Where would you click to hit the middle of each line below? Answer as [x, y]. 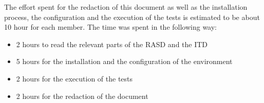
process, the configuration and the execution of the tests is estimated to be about [132, 17]
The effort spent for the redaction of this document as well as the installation [126, 7]
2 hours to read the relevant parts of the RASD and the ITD [112, 44]
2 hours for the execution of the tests [74, 78]
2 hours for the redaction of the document [82, 96]
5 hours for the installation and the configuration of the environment [124, 61]
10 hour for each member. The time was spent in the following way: [111, 27]
